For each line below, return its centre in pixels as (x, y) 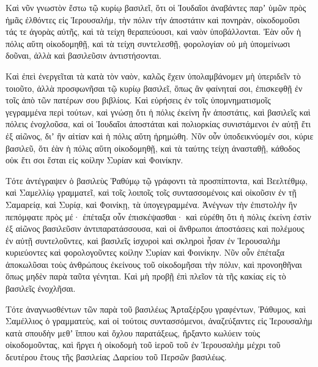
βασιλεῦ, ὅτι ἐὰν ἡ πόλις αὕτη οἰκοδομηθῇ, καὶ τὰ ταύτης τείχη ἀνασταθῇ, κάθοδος (153, 148)
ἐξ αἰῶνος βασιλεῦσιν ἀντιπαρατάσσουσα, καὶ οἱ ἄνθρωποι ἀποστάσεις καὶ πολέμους (155, 228)
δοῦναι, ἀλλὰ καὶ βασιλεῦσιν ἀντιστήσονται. (83, 55)
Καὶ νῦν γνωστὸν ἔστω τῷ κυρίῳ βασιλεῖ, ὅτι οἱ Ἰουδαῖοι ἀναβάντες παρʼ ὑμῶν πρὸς (156, 7)
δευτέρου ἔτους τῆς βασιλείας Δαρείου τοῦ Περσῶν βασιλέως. (116, 357)
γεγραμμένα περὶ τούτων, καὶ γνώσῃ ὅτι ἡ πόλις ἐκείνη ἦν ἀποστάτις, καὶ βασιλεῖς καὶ (158, 112)
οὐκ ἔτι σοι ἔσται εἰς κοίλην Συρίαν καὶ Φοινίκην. (94, 160)
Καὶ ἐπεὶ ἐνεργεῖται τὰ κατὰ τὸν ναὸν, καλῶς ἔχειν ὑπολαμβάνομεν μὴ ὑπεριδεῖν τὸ (153, 76)
